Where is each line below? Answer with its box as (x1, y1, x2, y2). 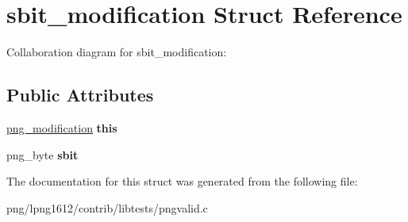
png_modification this (6, 119, 117, 136)
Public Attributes (6, 82, 154, 107)
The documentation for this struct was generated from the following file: (6, 173, 358, 189)
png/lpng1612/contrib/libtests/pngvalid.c (6, 199, 208, 216)
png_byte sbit (6, 146, 79, 163)
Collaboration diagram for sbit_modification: (6, 44, 227, 60)
